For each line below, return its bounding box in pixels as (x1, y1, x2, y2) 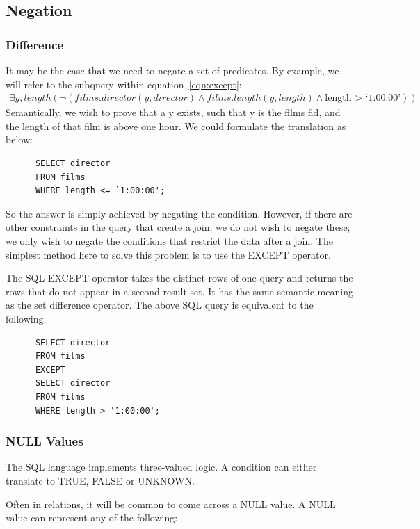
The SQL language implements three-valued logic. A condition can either (6, 459, 317, 474)
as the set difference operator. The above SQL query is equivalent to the (6, 298, 314, 312)
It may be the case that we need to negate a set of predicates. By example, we (6, 63, 339, 77)
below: (6, 132, 33, 147)
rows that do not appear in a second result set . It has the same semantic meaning (6, 284, 353, 298)
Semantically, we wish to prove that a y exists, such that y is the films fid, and (6, 105, 341, 120)
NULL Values (6, 432, 83, 450)
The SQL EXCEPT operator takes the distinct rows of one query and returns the (6, 270, 353, 285)
